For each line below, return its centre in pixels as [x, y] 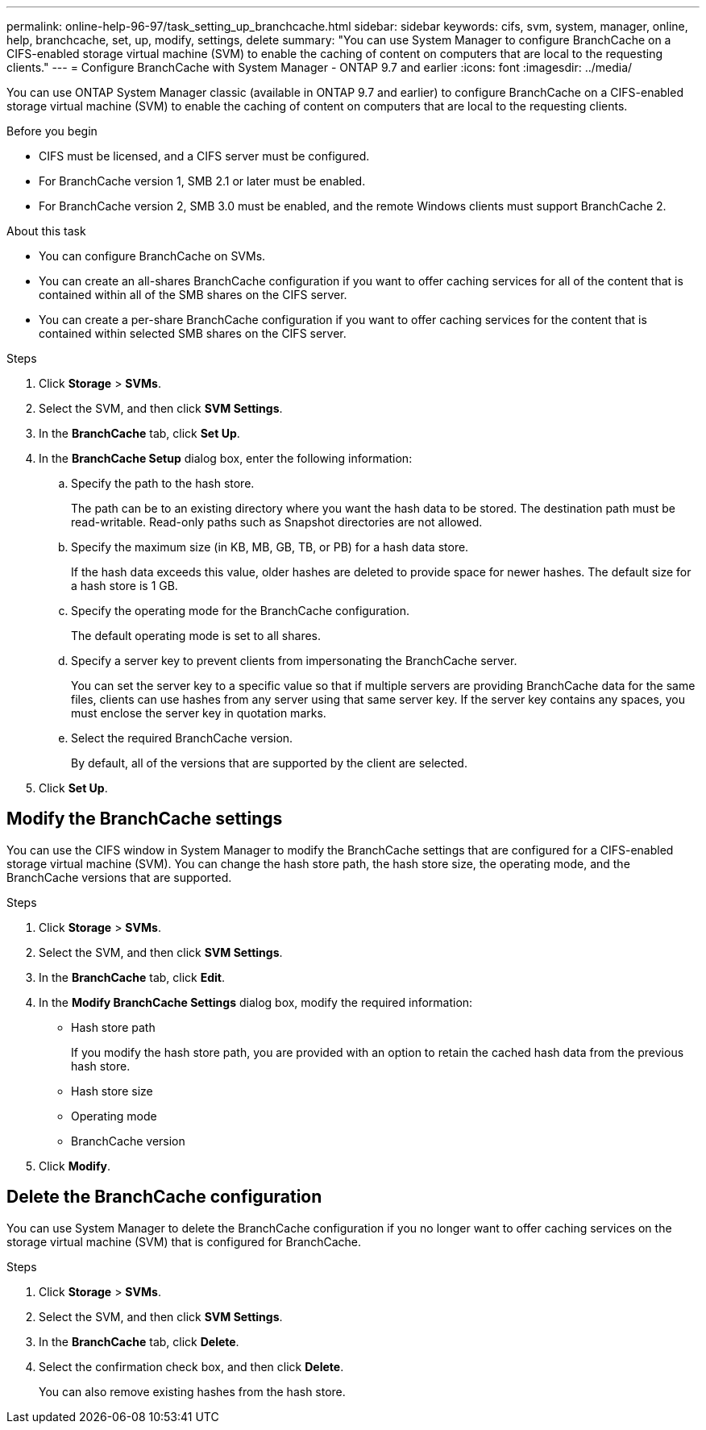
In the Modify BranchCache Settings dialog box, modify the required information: [256, 1002]
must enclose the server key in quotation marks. [199, 713]
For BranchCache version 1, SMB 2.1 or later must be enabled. [202, 181]
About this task [46, 231]
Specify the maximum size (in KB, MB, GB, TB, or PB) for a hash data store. [270, 547]
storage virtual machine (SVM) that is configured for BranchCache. [184, 1241]
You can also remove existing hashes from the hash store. [192, 1391]
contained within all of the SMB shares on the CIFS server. [193, 295]
